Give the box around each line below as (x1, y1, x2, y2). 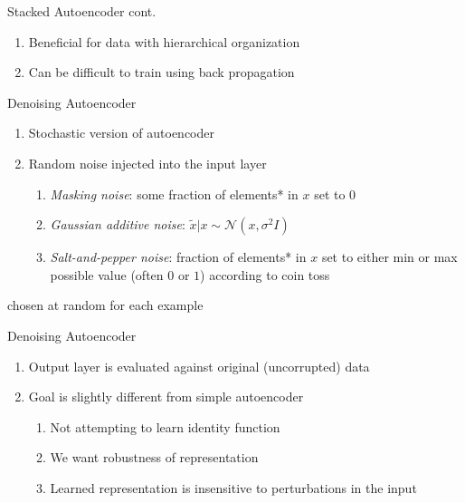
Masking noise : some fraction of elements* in (50, 184, 299, 203)
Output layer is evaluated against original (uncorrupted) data (28, 356, 370, 375)
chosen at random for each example (7, 295, 204, 314)
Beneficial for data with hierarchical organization (28, 32, 300, 51)
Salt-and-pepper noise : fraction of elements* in (50, 247, 307, 266)
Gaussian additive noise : (50, 215, 185, 234)
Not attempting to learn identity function (50, 417, 280, 436)
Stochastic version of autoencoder (28, 123, 214, 142)
